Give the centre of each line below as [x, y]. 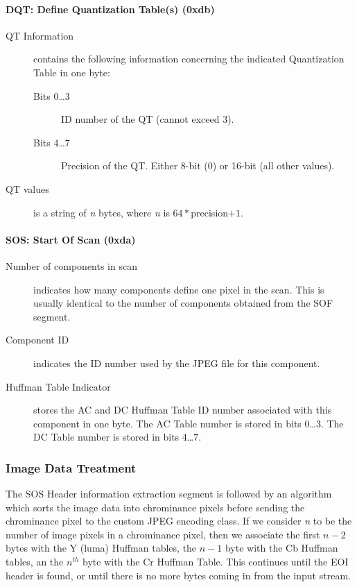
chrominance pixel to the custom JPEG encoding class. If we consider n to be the [179, 521]
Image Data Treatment [71, 467]
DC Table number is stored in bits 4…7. [117, 437]
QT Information [40, 35]
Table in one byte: [72, 72]
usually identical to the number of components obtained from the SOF [183, 303]
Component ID [37, 340]
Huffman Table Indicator [58, 386]
